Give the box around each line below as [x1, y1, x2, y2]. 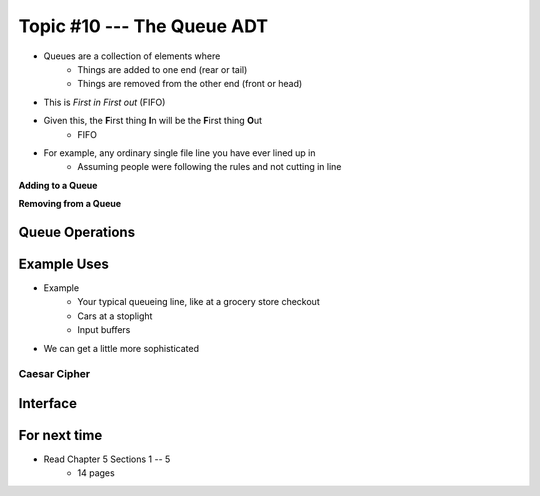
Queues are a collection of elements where [43, 50, 221, 62]
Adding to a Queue [18, 179, 98, 191]
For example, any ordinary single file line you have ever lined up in [43, 146, 316, 159]
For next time [18, 426, 103, 444]
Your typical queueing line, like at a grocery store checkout [77, 296, 320, 308]
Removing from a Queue [18, 198, 122, 210]
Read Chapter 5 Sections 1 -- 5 [43, 453, 171, 465]
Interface [18, 395, 77, 412]
